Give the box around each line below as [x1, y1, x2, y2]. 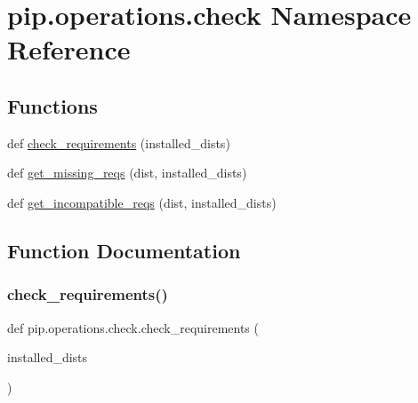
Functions [7, 91, 98, 119]
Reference [7, 31, 131, 67]
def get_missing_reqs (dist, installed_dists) [7, 163, 247, 182]
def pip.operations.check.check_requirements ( [7, 318, 259, 336]
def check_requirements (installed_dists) [7, 133, 230, 152]
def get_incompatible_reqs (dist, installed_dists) [7, 193, 277, 211]
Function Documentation [7, 236, 241, 264]
